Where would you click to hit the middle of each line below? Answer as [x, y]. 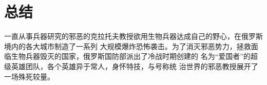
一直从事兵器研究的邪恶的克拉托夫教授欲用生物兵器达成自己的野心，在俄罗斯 [133, 36]
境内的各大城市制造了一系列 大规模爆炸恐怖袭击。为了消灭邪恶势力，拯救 [128, 46]
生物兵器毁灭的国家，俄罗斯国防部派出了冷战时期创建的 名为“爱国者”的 [131, 56]
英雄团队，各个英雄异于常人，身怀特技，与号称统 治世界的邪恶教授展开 [131, 66]
